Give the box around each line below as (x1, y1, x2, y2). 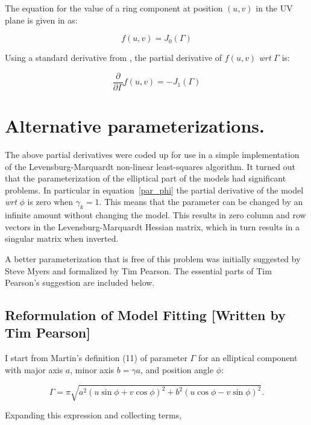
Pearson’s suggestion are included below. (5, 276, 155, 289)
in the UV (256, 2, 293, 14)
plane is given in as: (5, 13, 78, 26)
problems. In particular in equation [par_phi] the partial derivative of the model (5, 183, 304, 196)
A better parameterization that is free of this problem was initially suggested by (5, 252, 301, 265)
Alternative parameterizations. (5, 113, 265, 138)
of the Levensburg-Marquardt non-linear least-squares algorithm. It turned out (5, 160, 295, 172)
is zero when (27, 195, 74, 208)
